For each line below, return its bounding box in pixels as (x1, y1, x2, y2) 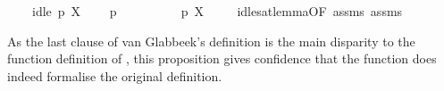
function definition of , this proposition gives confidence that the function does (7, 49, 437, 68)
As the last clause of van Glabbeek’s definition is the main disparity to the (7, 31, 415, 50)
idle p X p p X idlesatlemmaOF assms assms (31, 2, 403, 20)
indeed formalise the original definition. (7, 66, 222, 85)
